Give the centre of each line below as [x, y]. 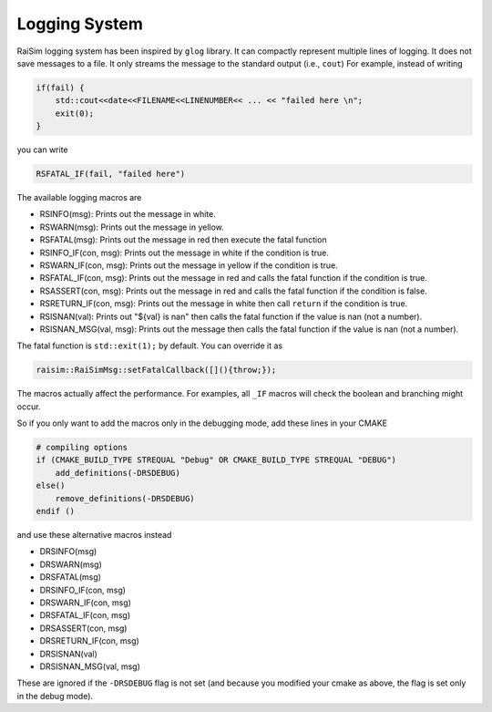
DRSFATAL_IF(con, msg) [85, 615]
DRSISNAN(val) [68, 654]
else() [51, 486]
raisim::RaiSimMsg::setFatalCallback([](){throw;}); [156, 370]
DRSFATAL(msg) [71, 577]
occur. [29, 407]
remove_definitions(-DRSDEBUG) [125, 498]
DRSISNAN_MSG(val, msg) [90, 666]
